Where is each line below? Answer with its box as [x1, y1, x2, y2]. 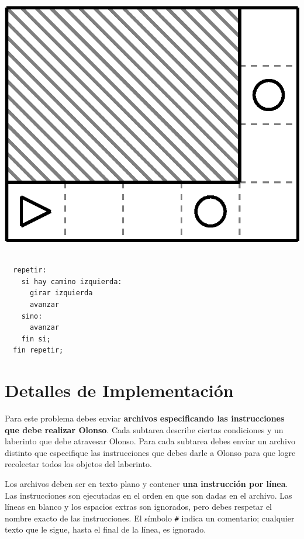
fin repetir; [13, 346, 64, 355]
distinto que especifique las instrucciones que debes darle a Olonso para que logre [5, 446, 296, 458]
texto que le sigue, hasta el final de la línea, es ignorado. [5, 523, 206, 535]
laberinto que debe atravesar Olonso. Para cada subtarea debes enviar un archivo [5, 435, 296, 447]
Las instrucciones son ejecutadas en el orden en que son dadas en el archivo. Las [5, 489, 292, 501]
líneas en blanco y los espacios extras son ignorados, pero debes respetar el [5, 500, 272, 513]
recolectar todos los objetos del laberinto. [5, 458, 152, 470]
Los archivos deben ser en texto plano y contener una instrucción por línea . [5, 478, 288, 489]
